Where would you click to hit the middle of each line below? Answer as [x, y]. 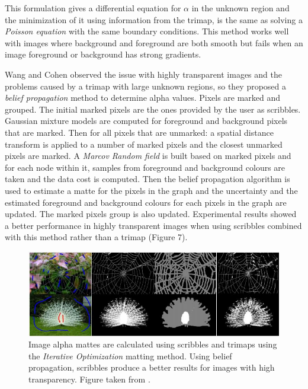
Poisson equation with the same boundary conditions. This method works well [147, 31]
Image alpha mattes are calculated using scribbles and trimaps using [153, 344]
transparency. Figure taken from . [89, 379]
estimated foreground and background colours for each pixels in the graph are [146, 202]
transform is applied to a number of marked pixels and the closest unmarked [144, 144]
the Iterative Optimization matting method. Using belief [130, 355]
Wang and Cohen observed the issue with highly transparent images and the [143, 74]
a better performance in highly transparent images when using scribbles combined [153, 225]
